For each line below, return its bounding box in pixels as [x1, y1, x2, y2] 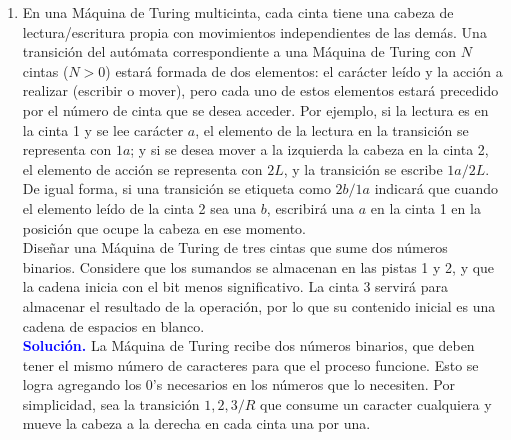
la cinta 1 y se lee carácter [22, 119, 184, 140]
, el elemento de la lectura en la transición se [195, 119, 469, 140]
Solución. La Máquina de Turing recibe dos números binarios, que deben [22, 335, 475, 356]
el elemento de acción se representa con [22, 158, 263, 179]
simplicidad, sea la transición [22, 393, 200, 414]
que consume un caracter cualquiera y [260, 393, 492, 414]
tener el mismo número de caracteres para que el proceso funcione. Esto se [22, 354, 479, 375]
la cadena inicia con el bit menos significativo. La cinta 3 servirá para [22, 276, 448, 297]
